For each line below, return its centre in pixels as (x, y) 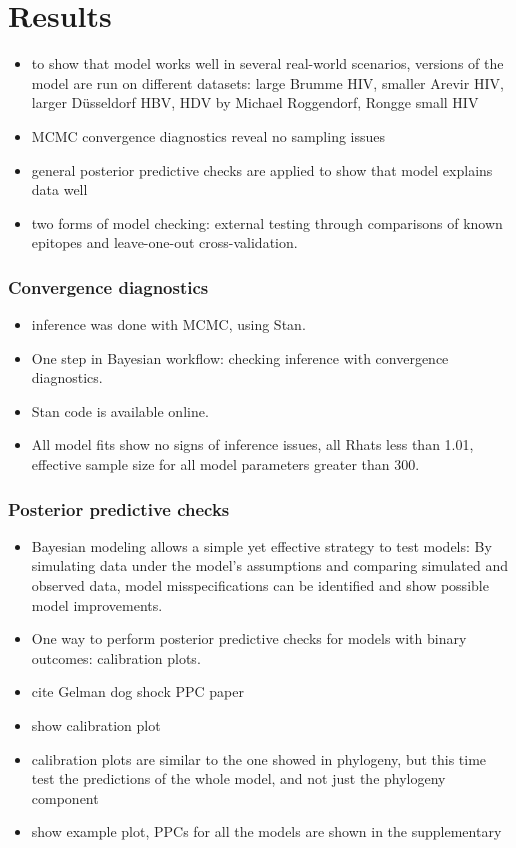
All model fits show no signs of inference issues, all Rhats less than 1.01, (252, 444)
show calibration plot (96, 725)
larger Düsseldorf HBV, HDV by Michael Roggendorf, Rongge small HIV (255, 102)
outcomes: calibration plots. (116, 657)
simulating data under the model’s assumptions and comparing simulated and (269, 565)
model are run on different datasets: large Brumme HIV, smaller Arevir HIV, (267, 82)
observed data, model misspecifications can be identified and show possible (260, 585)
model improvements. (97, 604)
